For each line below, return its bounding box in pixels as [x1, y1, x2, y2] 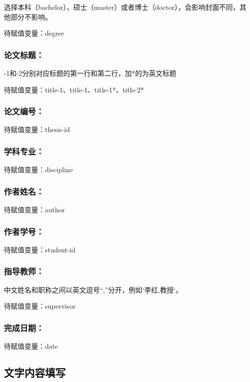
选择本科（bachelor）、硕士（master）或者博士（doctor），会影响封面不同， [4, 2, 240, 12]
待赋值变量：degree [4, 28, 64, 38]
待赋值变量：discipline [4, 164, 73, 175]
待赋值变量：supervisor [4, 301, 76, 311]
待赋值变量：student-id [4, 244, 75, 254]
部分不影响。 [10, 11, 52, 22]
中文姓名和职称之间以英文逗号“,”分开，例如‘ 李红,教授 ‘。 [4, 284, 182, 294]
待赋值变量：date [4, 341, 58, 351]
